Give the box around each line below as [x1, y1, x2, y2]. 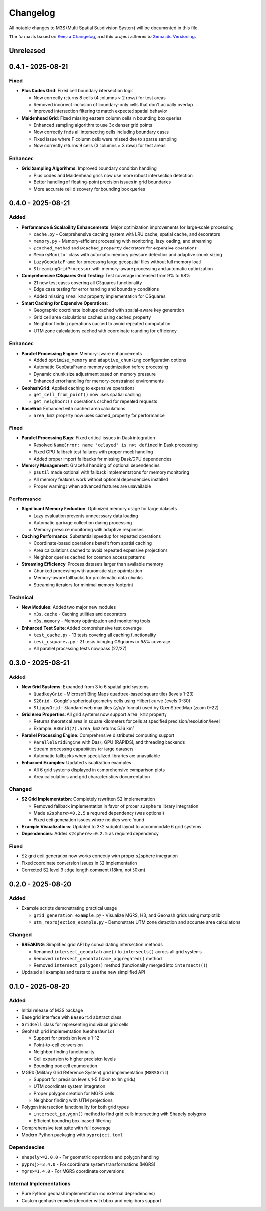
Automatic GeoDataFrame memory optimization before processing [33, 364, 169, 370]
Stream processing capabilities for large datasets [33, 746, 133, 752]
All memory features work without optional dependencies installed [33, 476, 168, 482]
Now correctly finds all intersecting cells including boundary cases [33, 129, 169, 135]
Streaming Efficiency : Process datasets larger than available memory [21, 561, 164, 567]
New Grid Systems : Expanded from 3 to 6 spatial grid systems [21, 684, 149, 690]
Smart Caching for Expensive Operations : [21, 300, 108, 306]
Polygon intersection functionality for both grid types [21, 1104, 129, 1110]
